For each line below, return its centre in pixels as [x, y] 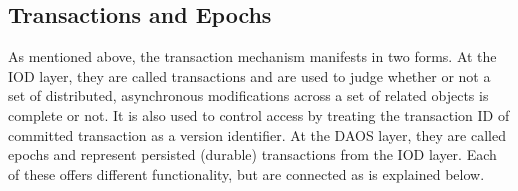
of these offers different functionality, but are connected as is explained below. [246, 173]
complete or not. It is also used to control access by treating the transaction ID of [259, 114]
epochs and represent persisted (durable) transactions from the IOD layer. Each [252, 154]
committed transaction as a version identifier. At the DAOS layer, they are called [257, 134]
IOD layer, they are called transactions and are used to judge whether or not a [249, 75]
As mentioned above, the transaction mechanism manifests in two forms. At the [252, 56]
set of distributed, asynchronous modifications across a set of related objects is [248, 95]
